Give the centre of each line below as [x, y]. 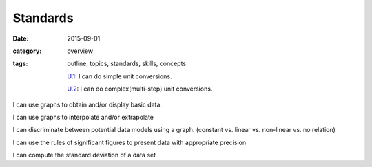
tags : [20, 64]
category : [27, 51]
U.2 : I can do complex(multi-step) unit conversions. [140, 89]
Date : [21, 38]
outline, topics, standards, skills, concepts [127, 64]
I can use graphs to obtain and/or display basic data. [87, 104]
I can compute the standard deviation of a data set [84, 155]
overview [80, 51]
